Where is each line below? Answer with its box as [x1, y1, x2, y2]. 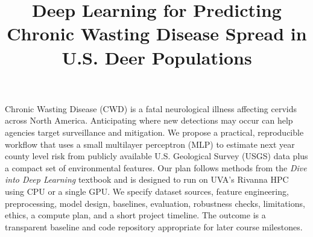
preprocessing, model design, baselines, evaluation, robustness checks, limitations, [5, 197, 305, 209]
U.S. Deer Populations [62, 45, 252, 69]
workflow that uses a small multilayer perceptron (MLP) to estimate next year [5, 137, 295, 150]
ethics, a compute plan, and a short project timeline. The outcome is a [5, 209, 266, 221]
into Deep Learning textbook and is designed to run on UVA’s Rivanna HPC [5, 173, 289, 186]
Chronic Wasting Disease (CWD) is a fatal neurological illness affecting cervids [5, 102, 297, 115]
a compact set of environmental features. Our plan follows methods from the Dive [5, 161, 307, 174]
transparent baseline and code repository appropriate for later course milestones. [5, 220, 303, 233]
